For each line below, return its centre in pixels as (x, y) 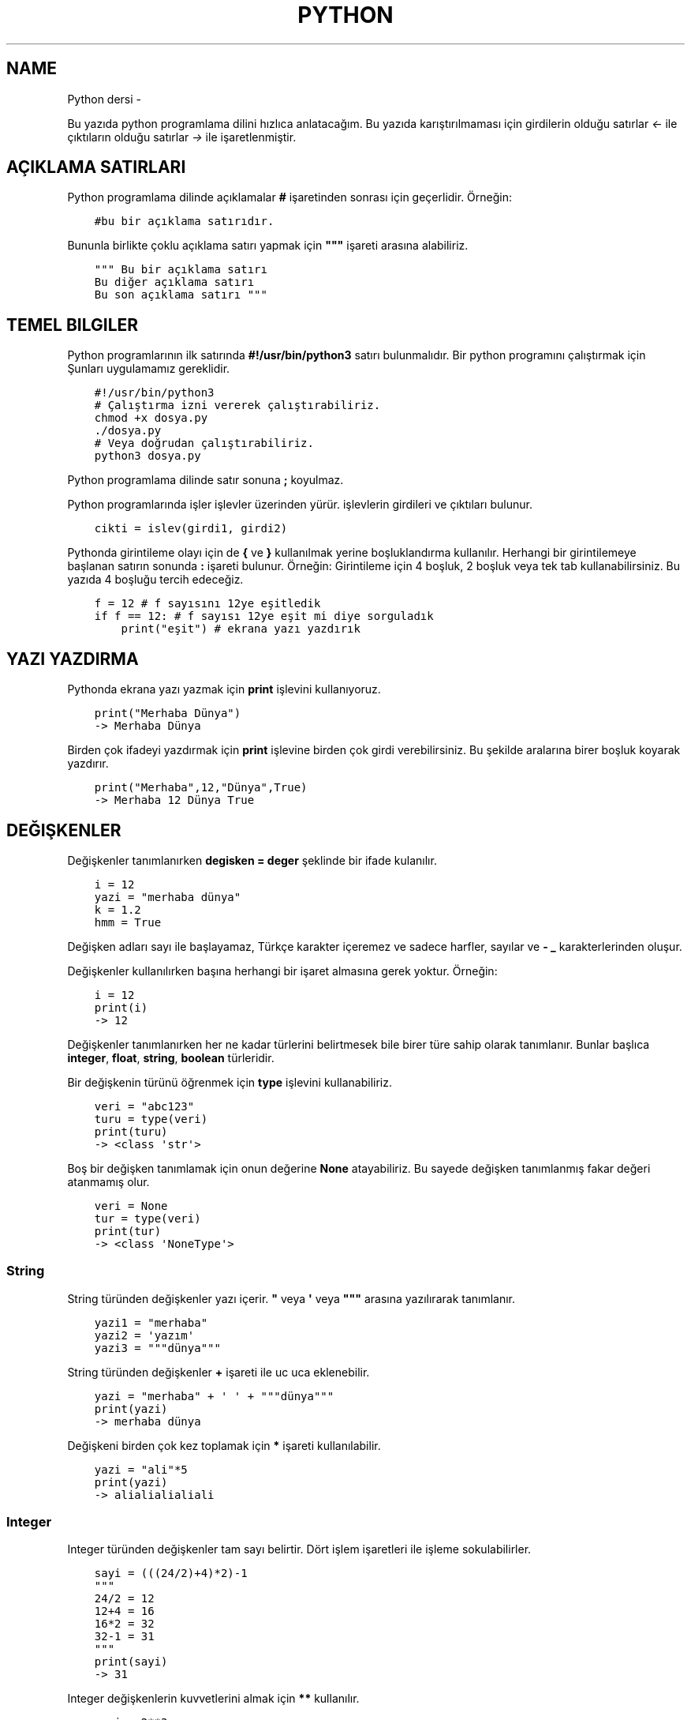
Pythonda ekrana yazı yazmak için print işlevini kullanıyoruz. (224, 689)
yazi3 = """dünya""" (157, 1348)
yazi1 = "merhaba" (151, 1322)
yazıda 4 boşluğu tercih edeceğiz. (155, 580)
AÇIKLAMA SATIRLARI (96, 167)
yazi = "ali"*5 (141, 1469)
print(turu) (131, 1131)
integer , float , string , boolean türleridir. (171, 1057)
